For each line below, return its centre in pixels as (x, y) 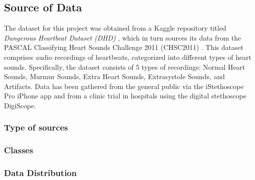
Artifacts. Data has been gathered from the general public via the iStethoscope (124, 86)
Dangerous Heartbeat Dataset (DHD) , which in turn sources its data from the (123, 37)
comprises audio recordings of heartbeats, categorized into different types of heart (128, 57)
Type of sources (36, 127)
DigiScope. (20, 105)
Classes (19, 150)
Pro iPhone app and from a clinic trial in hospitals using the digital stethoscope (125, 96)
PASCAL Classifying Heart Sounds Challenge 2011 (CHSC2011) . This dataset (124, 47)
